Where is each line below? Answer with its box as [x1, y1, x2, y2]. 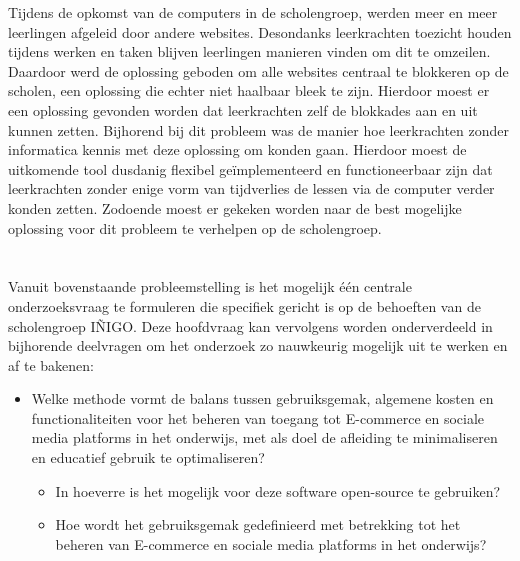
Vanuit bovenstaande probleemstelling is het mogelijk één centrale [8, 276, 412, 297]
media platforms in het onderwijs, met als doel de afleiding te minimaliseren [31, 427, 498, 448]
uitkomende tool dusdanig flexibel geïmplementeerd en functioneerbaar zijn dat [8, 158, 493, 179]
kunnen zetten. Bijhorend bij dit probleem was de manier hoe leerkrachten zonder [8, 119, 510, 140]
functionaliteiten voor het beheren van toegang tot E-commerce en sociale [31, 407, 485, 428]
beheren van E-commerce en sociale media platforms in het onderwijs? [55, 533, 487, 554]
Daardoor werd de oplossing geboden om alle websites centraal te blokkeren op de [8, 60, 509, 81]
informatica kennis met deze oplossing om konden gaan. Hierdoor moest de [8, 139, 467, 160]
